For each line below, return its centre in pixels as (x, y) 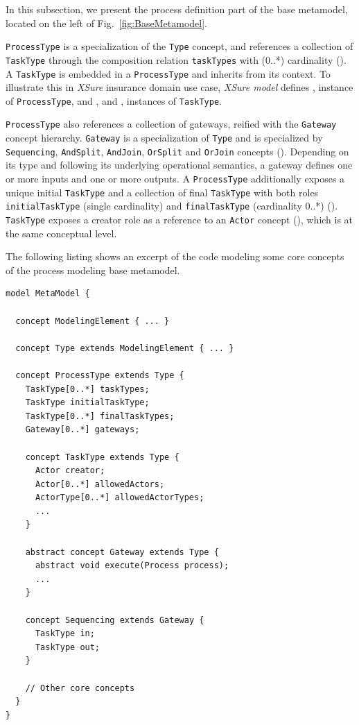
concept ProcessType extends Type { (100, 375)
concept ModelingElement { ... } (93, 321)
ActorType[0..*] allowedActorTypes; (120, 498)
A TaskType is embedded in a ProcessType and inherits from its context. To (168, 73)
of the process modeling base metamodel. (93, 270)
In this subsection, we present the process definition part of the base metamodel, (177, 9)
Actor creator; (70, 471)
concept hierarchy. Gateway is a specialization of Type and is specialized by (164, 138)
